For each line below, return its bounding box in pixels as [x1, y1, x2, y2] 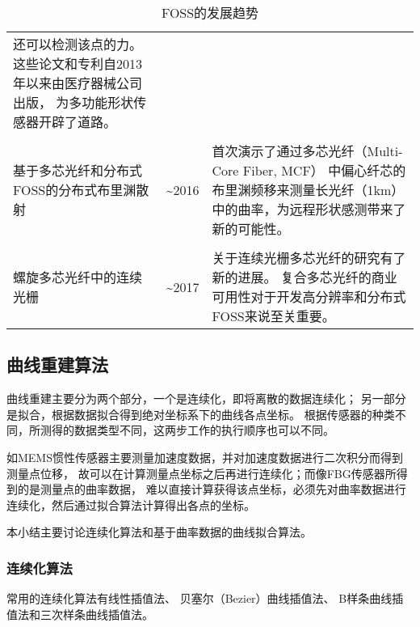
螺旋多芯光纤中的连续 [13, 268, 143, 286]
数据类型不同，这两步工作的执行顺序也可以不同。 [73, 422, 334, 438]
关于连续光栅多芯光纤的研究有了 [212, 248, 406, 267]
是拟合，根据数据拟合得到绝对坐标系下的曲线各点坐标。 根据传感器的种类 [6, 405, 395, 422]
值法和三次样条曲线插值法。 [6, 605, 153, 622]
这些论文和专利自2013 [13, 54, 143, 73]
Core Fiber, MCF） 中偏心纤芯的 [212, 161, 406, 180]
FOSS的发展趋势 [161, 3, 259, 22]
